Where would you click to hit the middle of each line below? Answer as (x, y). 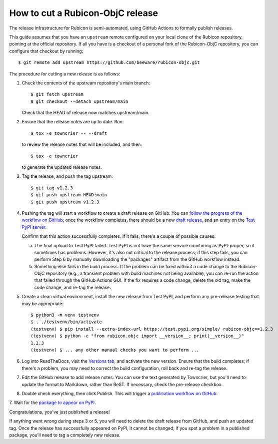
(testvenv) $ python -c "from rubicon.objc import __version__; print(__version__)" (137, 336)
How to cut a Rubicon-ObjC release (84, 13)
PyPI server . (34, 227)
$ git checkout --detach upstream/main (79, 101)
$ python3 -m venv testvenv (65, 315)
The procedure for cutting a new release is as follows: (65, 74)
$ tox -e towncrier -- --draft (69, 133)
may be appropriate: (42, 303)
